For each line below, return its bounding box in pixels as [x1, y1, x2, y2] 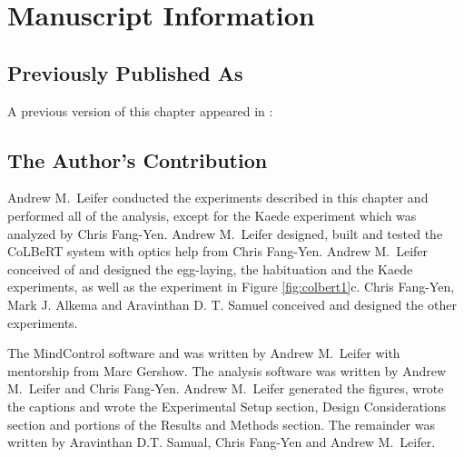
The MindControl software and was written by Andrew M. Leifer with [7, 343, 400, 363]
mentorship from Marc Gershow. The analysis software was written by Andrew [7, 361, 447, 380]
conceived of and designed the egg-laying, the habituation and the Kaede [7, 259, 413, 278]
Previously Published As [7, 58, 243, 86]
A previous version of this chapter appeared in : [7, 101, 273, 120]
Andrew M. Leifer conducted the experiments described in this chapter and [7, 188, 429, 207]
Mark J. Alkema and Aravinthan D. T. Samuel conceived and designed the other [7, 294, 457, 313]
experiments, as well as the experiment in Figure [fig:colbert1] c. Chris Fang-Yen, [7, 277, 455, 296]
